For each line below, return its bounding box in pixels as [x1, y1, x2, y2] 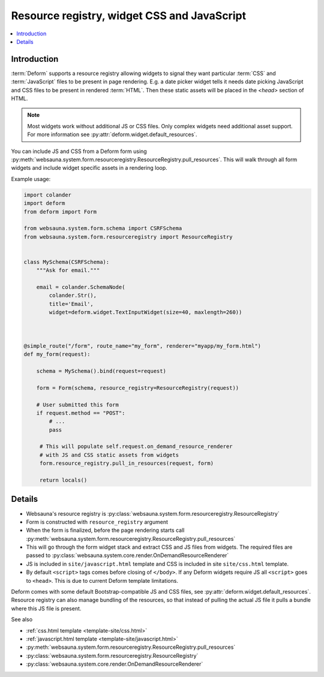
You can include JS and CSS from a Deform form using [11, 148, 147, 155]
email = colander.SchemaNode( [36, 284, 125, 291]
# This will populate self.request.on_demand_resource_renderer [39, 443, 233, 450]
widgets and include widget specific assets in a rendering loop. [11, 164, 167, 171]
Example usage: [11, 175, 51, 182]
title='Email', [49, 300, 94, 307]
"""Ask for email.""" [36, 267, 100, 274]
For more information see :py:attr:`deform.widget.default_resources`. [27, 131, 197, 138]
